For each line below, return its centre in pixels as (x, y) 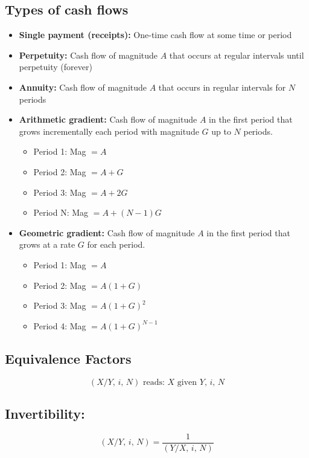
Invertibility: (45, 413)
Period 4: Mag (60, 325)
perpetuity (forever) (56, 67)
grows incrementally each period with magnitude (109, 131)
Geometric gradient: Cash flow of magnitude (107, 232)
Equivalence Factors (68, 358)
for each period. (116, 244)
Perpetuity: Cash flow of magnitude (88, 55)
